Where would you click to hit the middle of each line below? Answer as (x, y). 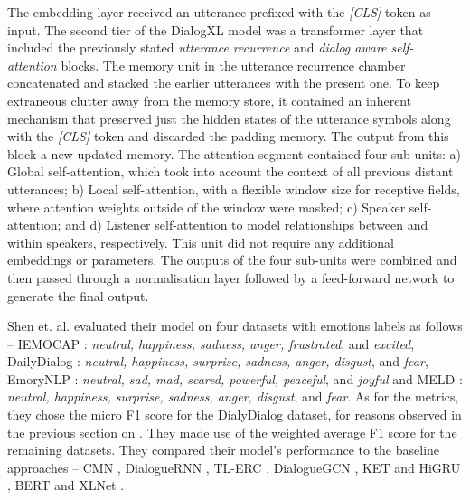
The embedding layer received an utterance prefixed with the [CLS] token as (219, 12)
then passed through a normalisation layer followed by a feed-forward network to (231, 277)
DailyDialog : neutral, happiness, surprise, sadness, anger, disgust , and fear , (218, 361)
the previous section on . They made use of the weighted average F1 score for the (232, 432)
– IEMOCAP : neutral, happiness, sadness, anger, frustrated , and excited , (211, 343)
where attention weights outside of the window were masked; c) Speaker (207, 207)
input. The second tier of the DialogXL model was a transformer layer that (216, 29)
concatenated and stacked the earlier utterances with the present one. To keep (224, 83)
